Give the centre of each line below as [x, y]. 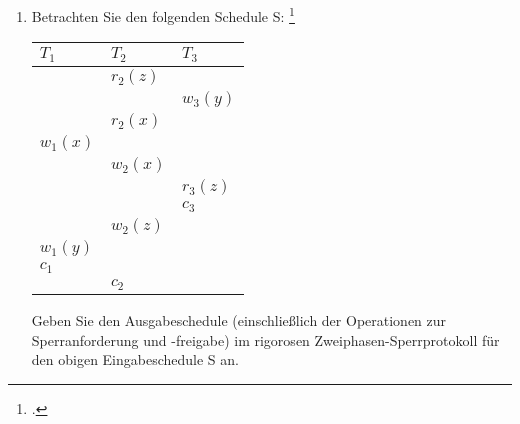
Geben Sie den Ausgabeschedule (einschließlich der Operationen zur [239, 320]
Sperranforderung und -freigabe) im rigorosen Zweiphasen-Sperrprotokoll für [265, 339]
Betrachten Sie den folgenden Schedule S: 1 [163, 14]
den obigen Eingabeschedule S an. [135, 359]
